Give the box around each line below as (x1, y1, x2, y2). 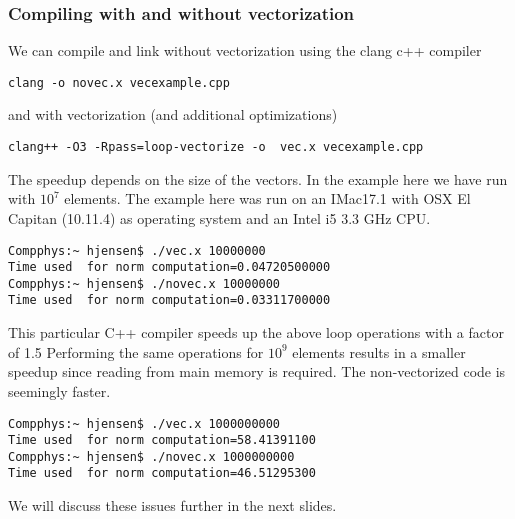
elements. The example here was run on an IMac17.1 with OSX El (64, 188, 471, 209)
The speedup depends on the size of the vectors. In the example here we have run (8, 168, 508, 189)
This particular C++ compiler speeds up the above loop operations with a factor (8, 322, 504, 343)
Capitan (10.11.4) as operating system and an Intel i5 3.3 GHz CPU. (8, 207, 431, 228)
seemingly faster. (8, 380, 111, 401)
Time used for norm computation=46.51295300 (8, 466, 316, 481)
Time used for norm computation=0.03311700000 (8, 293, 331, 308)
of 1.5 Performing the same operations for (8, 341, 264, 362)
